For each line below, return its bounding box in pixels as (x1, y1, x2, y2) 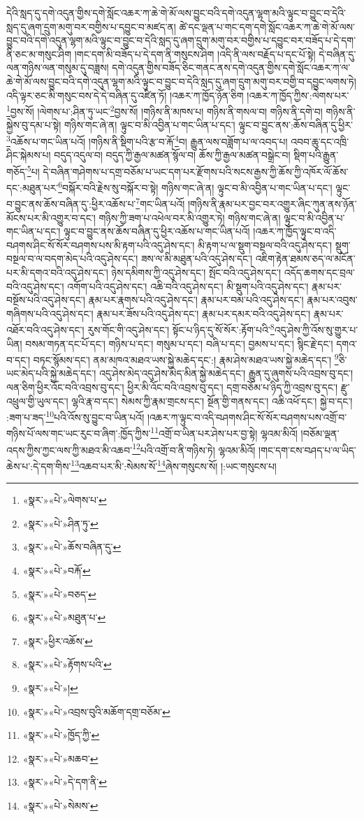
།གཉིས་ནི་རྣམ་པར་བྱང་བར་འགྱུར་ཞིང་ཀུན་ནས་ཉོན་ (188, 197, 357, 211)
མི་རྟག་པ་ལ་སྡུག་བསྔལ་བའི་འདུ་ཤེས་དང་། (198, 237, 333, 252)
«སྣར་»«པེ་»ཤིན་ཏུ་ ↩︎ (22, 516, 99, 530)
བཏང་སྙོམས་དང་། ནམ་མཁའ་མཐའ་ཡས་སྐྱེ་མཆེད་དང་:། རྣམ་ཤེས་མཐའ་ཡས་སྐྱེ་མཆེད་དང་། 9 (33, 351, 339, 367)
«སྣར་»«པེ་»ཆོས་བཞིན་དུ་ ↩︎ (22, 539, 122, 554)
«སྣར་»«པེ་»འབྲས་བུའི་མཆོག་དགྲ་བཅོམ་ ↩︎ (22, 704, 170, 719)
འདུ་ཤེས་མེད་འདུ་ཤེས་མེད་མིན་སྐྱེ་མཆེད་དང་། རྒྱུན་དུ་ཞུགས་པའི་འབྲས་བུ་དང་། (99, 366, 354, 381)
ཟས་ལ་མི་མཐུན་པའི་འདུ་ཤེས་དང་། (140, 251, 253, 266)
